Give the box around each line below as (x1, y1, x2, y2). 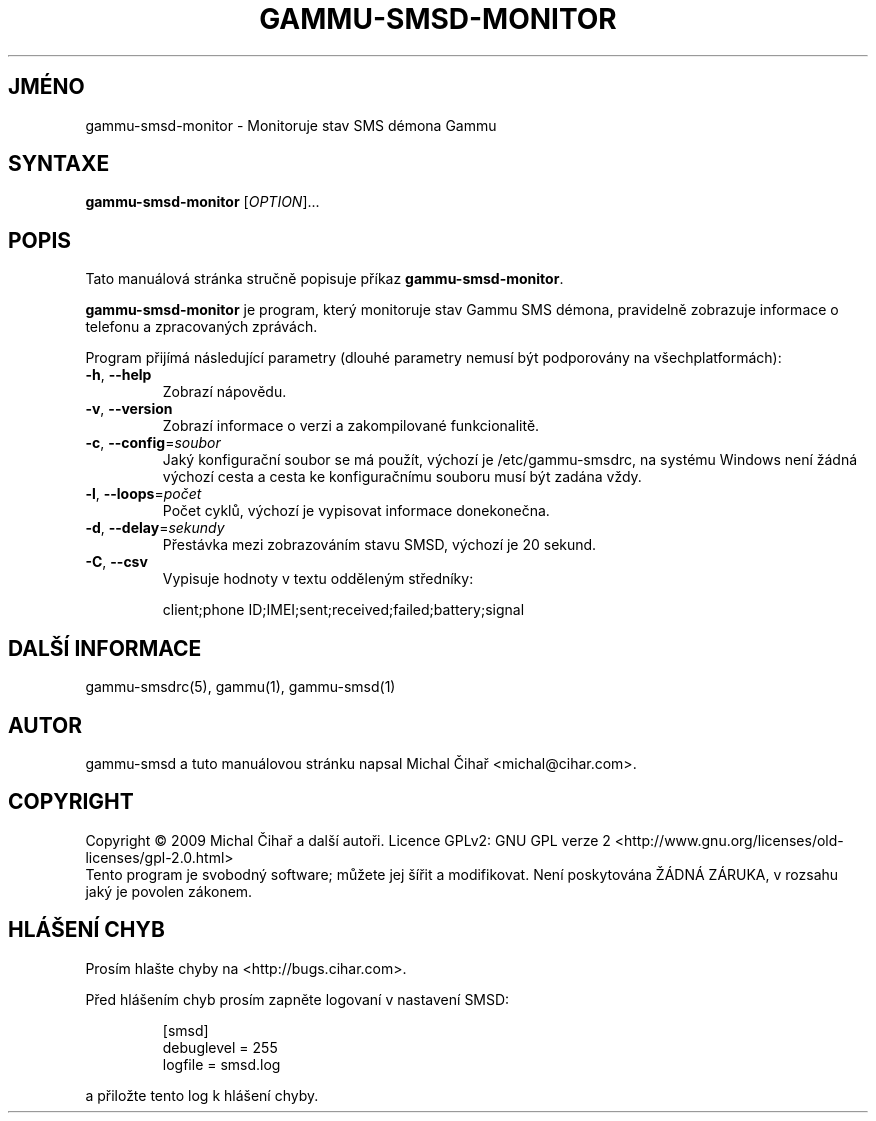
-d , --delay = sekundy (85, 519, 225, 537)
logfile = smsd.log (162, 1055, 281, 1073)
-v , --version (85, 400, 173, 418)
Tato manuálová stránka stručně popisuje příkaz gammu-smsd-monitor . (85, 270, 564, 288)
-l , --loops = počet (85, 485, 202, 503)
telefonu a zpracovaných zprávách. (85, 318, 318, 336)
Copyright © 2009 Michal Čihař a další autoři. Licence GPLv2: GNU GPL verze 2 (85, 831, 611, 849)
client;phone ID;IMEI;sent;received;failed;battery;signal (162, 601, 525, 619)
